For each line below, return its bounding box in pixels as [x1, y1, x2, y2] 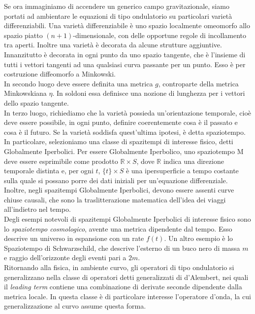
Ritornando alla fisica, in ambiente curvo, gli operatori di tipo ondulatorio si [4, 262, 234, 273]
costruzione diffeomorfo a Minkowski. [4, 69, 116, 79]
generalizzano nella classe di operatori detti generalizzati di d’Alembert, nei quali [4, 272, 249, 282]
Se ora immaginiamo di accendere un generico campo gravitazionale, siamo [4, 1, 229, 11]
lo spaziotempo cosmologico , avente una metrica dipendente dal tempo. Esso [4, 223, 232, 234]
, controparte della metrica [158, 78, 239, 88]
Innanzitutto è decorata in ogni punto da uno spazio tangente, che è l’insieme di [4, 49, 246, 59]
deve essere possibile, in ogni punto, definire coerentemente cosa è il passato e [4, 117, 238, 127]
